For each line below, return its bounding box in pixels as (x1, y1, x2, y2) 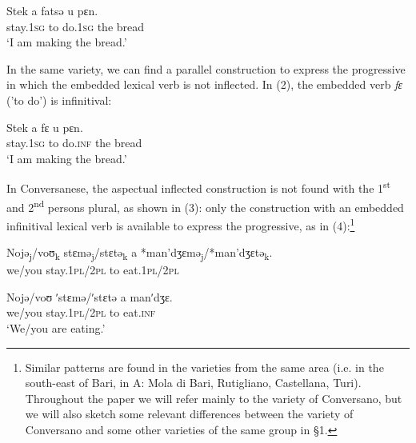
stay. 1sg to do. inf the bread (6, 134, 142, 151)
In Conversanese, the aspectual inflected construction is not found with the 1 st (6, 178, 391, 196)
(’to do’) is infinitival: (6, 91, 112, 108)
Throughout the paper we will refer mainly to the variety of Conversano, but (25, 389, 402, 406)
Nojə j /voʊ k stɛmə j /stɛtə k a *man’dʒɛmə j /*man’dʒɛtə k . (6, 244, 273, 262)
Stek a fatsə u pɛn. (6, 2, 98, 18)
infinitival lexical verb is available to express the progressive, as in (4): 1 (6, 214, 355, 233)
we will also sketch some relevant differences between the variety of (25, 405, 354, 422)
